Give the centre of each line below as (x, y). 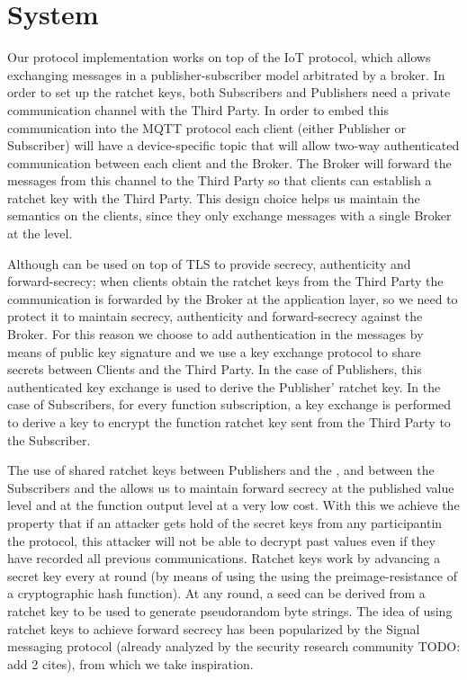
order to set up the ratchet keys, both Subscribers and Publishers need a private (229, 92)
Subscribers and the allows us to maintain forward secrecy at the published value (231, 487)
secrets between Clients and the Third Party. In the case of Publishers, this (215, 369)
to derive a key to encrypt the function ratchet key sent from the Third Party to (229, 422)
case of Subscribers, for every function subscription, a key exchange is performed (229, 404)
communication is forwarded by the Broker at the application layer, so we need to (233, 298)
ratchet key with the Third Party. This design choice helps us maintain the (214, 197)
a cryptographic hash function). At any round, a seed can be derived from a (216, 593)
